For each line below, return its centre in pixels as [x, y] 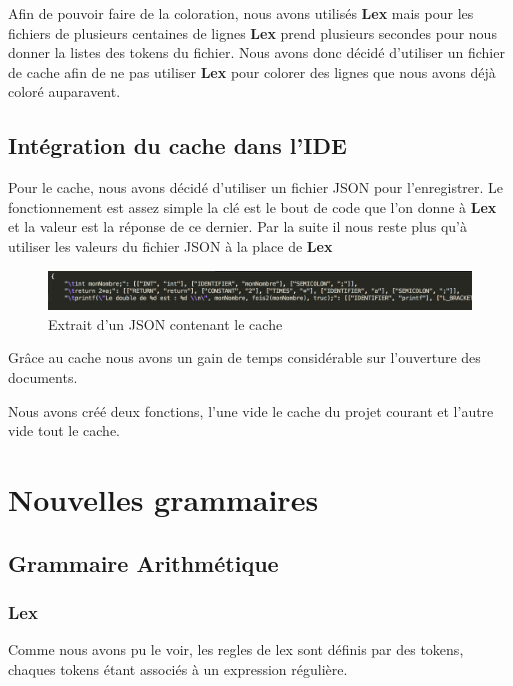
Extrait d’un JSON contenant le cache [165, 323]
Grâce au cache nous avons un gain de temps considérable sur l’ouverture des [244, 357]
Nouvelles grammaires [163, 499]
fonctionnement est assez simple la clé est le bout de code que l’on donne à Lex [252, 206]
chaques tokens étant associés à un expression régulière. [178, 668]
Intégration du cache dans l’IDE [177, 145]
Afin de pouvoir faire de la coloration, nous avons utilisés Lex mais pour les [241, 13]
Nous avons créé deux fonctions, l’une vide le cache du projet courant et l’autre [251, 410]
